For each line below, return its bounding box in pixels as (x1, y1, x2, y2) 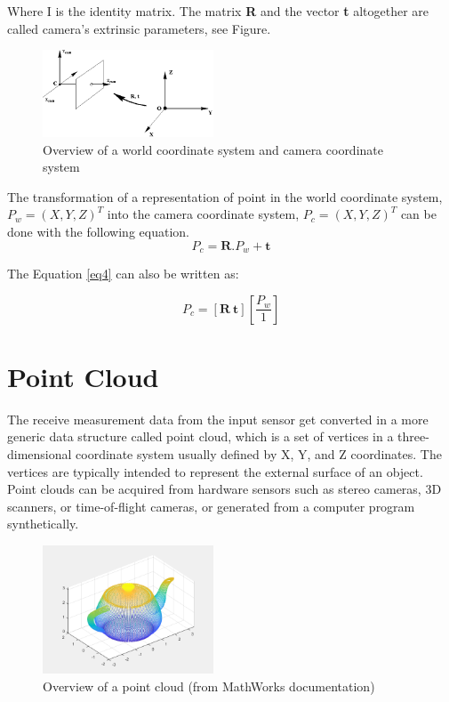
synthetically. (7, 514, 79, 533)
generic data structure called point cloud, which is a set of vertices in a (7, 427, 394, 446)
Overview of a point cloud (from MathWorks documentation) (43, 676, 375, 695)
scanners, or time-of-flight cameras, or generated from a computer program (7, 496, 415, 515)
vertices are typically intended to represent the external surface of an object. (7, 462, 423, 480)
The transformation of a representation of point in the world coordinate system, (7, 187, 443, 206)
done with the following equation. (7, 222, 189, 241)
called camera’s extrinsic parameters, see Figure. (7, 19, 271, 37)
